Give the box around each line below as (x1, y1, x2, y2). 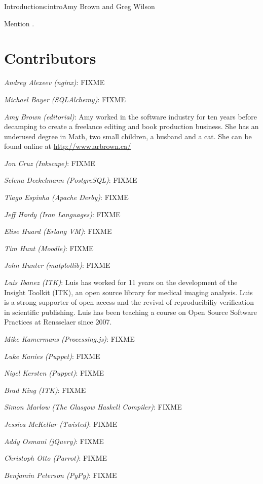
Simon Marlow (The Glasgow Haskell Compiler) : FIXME (4, 401, 182, 412)
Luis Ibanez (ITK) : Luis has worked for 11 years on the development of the (4, 277, 238, 288)
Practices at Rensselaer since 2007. (4, 316, 112, 327)
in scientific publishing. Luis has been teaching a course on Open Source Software (4, 306, 257, 317)
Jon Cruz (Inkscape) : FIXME (4, 157, 95, 168)
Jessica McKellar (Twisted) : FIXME (4, 418, 118, 429)
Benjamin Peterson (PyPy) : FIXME (4, 469, 117, 480)
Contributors (4, 48, 96, 68)
